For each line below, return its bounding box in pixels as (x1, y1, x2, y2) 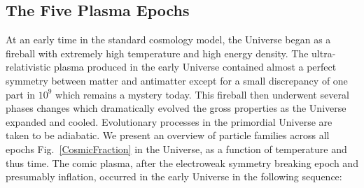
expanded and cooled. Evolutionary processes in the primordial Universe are (6, 114, 332, 129)
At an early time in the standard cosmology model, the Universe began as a (6, 32, 331, 47)
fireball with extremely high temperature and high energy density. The (6, 45, 309, 60)
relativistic (6, 59, 51, 74)
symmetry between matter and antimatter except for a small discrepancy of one (6, 73, 348, 87)
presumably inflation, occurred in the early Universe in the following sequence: (6, 169, 342, 184)
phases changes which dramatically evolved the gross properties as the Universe (6, 101, 346, 115)
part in (6, 87, 36, 101)
